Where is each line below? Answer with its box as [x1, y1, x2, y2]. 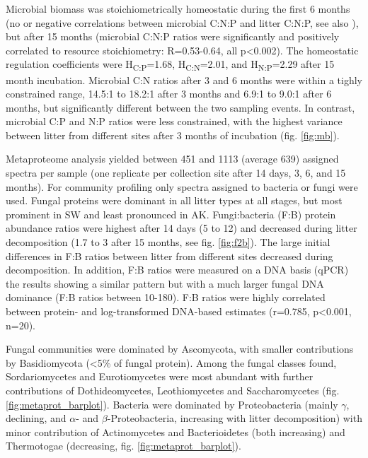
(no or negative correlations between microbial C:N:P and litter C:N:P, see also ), [6, 15, 359, 30]
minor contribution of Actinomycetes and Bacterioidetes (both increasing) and [6, 424, 345, 439]
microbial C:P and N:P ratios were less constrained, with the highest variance [6, 114, 343, 129]
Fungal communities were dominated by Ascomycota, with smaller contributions [6, 341, 354, 356]
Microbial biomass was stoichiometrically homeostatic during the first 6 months [6, 1, 350, 16]
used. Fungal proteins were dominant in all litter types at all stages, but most [6, 193, 343, 208]
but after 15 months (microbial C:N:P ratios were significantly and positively [6, 29, 340, 44]
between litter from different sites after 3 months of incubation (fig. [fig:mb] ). [6, 127, 340, 142]
